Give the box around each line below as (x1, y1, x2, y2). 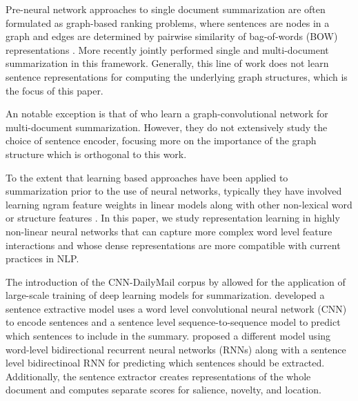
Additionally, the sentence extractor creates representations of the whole (6, 369, 311, 383)
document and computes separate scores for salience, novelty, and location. (6, 382, 321, 397)
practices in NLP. (6, 251, 79, 266)
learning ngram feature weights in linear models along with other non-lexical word (6, 197, 352, 211)
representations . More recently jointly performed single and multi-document (6, 42, 329, 57)
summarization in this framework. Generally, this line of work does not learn (6, 56, 329, 70)
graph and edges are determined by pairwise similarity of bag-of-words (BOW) (6, 29, 338, 43)
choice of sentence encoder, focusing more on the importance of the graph (6, 133, 317, 148)
